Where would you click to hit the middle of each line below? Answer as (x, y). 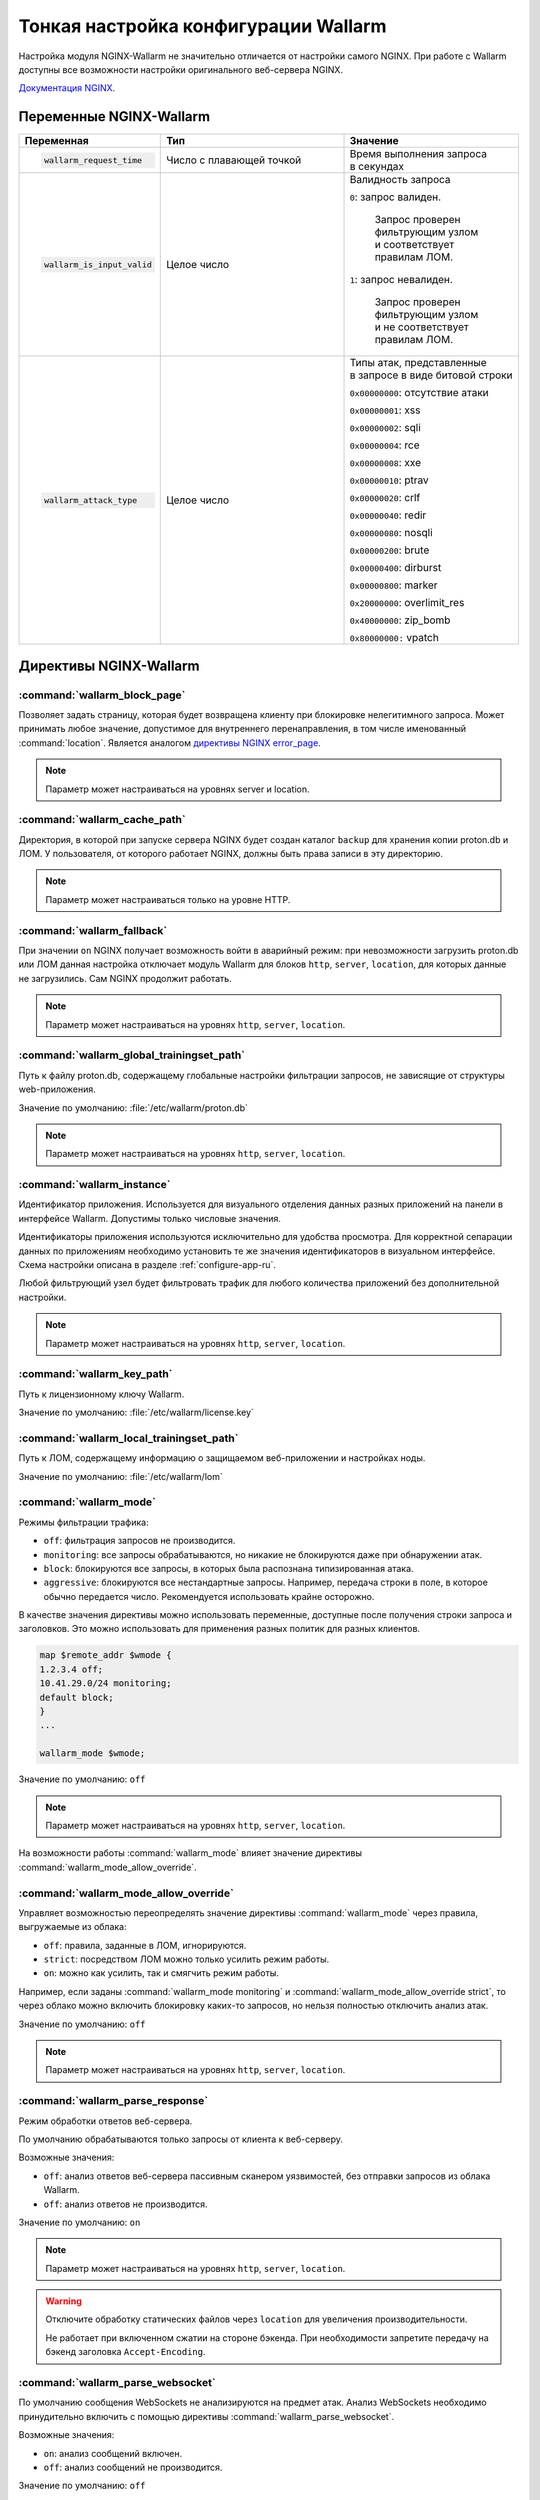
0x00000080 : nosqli (391, 533)
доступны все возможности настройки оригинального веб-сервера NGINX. (181, 69)
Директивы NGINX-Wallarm (109, 665)
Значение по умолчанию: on (79, 2222)
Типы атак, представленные (418, 363)
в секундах (377, 167)
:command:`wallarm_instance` (94, 1185)
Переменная (56, 141)
